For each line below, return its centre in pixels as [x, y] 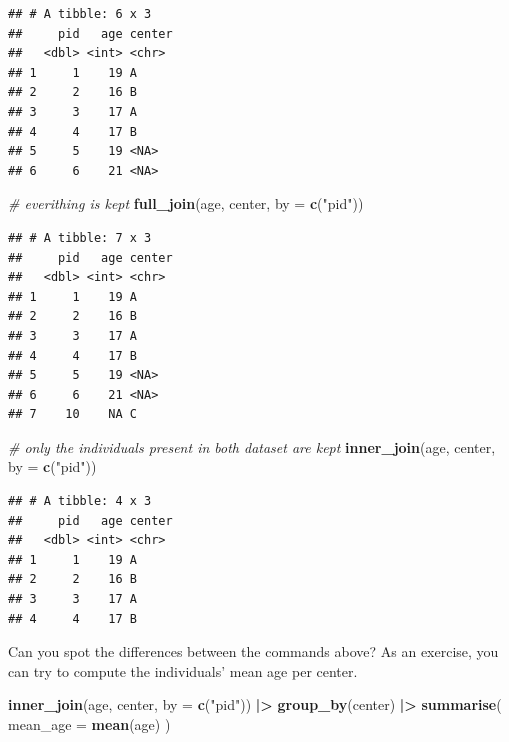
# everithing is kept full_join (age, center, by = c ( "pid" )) [186, 203]
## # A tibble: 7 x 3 [80, 237]
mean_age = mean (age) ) [89, 724]
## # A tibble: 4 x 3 [80, 501]
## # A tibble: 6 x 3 [80, 14]
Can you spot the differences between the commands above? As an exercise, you [253, 651]
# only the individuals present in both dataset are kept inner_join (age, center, [252, 446]
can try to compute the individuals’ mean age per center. [183, 670]
